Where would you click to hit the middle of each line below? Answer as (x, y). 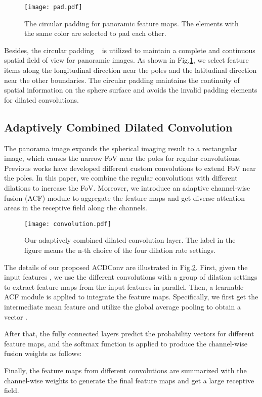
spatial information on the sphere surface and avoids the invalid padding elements (131, 90)
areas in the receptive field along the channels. (76, 208)
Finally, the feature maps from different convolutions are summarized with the (125, 370)
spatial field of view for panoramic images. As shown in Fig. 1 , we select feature (126, 60)
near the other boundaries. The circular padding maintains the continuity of (122, 80)
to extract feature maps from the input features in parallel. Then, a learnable (124, 286)
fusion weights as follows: (43, 353)
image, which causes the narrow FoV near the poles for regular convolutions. (123, 158)
